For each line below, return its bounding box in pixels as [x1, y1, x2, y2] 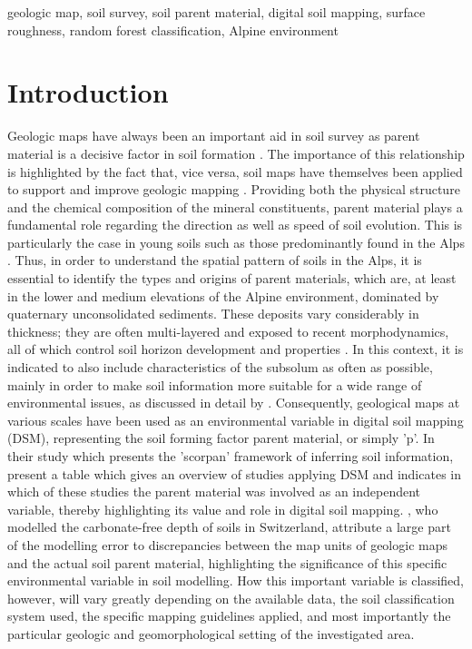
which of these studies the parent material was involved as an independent [7, 482, 421, 501]
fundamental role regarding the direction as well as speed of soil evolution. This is [7, 215, 463, 234]
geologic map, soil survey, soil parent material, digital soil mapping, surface [7, 3, 426, 21]
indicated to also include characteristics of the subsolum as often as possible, [7, 358, 433, 377]
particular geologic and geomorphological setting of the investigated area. [7, 624, 415, 643]
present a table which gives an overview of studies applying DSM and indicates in [7, 464, 461, 483]
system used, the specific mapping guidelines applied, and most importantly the [7, 606, 451, 625]
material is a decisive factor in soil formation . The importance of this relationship [7, 143, 465, 162]
